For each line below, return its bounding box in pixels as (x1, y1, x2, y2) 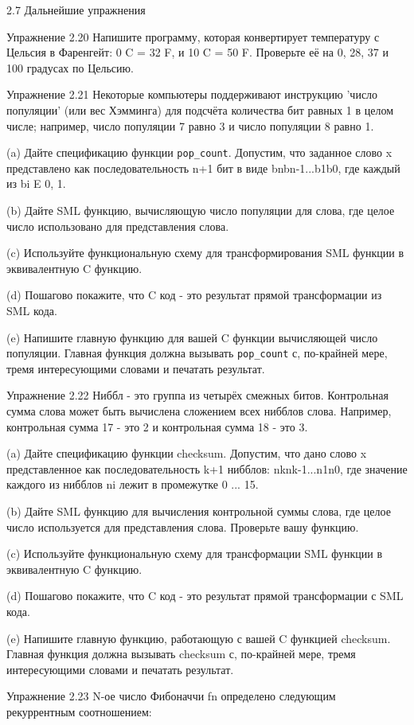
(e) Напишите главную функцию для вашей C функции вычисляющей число (6, 329, 378, 345)
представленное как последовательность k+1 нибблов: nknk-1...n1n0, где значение (6, 460, 408, 477)
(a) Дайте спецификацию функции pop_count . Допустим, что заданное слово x (6, 144, 393, 161)
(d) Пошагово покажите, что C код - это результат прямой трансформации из (6, 286, 382, 303)
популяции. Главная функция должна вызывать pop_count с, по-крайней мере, (6, 345, 388, 361)
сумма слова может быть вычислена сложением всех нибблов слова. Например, (6, 403, 392, 419)
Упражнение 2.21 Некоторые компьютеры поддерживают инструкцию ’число (6, 86, 378, 103)
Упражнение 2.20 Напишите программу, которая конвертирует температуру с (6, 28, 380, 45)
